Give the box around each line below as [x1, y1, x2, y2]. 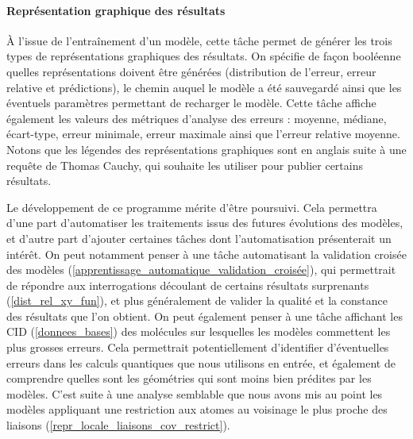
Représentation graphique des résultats [6, 2, 226, 18]
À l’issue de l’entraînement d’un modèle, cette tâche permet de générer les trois [6, 32, 392, 48]
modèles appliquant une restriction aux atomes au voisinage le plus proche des [6, 401, 388, 418]
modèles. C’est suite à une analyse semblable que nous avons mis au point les [6, 385, 383, 402]
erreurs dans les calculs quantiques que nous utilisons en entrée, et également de [6, 354, 396, 371]
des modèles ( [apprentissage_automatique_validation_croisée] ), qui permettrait [6, 261, 396, 278]
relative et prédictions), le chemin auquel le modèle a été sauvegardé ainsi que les [6, 79, 402, 95]
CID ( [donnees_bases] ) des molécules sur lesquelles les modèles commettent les [6, 323, 391, 340]
